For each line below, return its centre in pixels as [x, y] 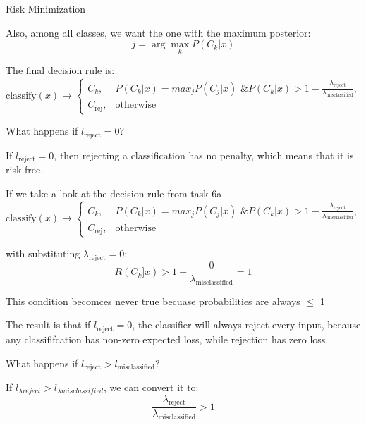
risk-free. [25, 169]
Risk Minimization [46, 8]
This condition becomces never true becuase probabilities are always [153, 301]
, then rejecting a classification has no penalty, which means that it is [204, 155]
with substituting [43, 253]
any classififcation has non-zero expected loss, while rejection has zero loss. [167, 339]
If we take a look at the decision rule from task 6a [114, 193]
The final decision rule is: [60, 70]
